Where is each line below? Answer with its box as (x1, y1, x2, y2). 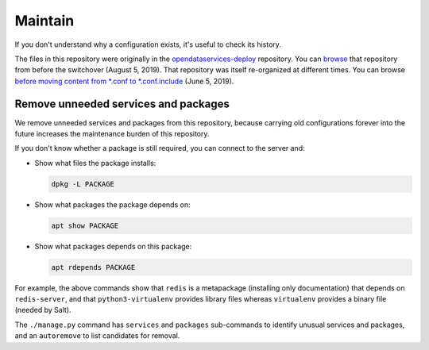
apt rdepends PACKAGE (51, 263, 136, 271)
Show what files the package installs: (34, 158, 157, 167)
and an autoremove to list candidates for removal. (14, 331, 180, 340)
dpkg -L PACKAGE (51, 179, 115, 188)
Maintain (14, 12, 75, 29)
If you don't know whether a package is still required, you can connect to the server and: (14, 144, 305, 153)
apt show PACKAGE (51, 221, 119, 230)
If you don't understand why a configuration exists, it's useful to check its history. (14, 40, 282, 49)
